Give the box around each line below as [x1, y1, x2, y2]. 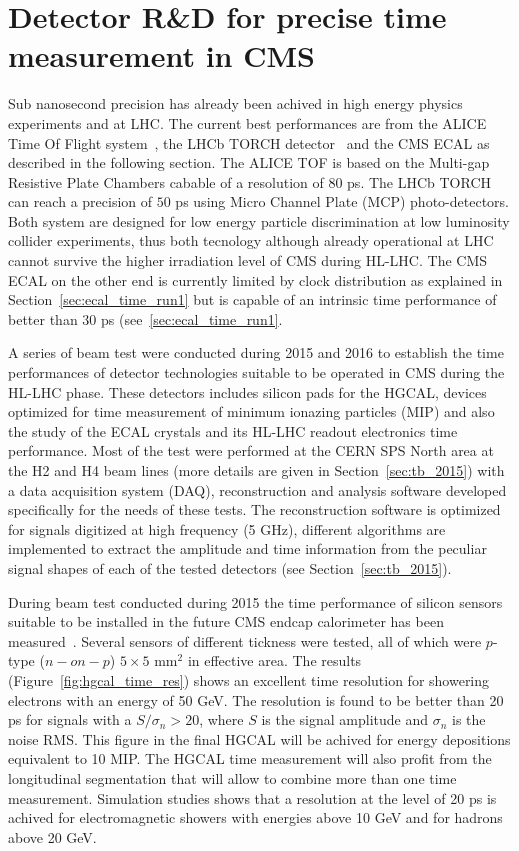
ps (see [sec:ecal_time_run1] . [100, 308, 283, 329]
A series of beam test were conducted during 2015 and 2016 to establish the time [8, 342, 504, 363]
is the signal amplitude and [261, 709, 429, 730]
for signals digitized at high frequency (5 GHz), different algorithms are [8, 518, 446, 539]
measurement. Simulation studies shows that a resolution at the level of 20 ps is [8, 787, 497, 808]
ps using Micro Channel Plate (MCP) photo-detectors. [175, 191, 509, 212]
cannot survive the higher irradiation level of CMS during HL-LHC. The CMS [8, 250, 488, 271]
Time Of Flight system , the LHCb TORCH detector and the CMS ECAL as [8, 132, 490, 153]
